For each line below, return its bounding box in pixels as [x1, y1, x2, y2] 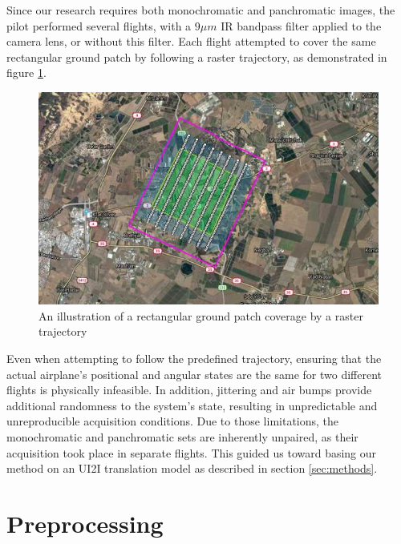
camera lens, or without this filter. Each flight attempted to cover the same [6, 33, 376, 50]
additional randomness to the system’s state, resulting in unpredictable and [6, 397, 378, 413]
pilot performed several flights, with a [6, 17, 192, 34]
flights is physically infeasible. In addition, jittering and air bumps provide [6, 381, 372, 398]
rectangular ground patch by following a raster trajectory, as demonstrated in [6, 48, 387, 65]
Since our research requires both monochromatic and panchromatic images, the [6, 2, 395, 18]
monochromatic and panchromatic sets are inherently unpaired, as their [6, 428, 358, 445]
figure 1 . [6, 64, 47, 81]
